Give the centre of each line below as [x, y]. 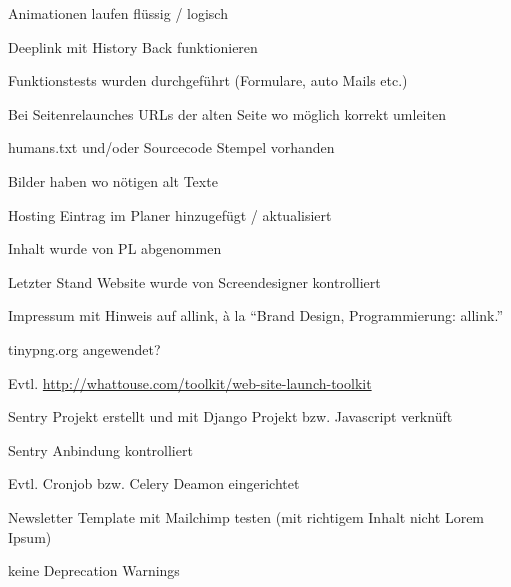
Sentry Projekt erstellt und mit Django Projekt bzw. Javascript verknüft [230, 416]
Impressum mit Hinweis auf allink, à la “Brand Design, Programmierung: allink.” [255, 315]
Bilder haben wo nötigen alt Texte [113, 180]
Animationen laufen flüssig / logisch [118, 13]
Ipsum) [30, 536]
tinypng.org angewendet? [84, 348]
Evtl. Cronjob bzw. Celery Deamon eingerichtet [154, 483]
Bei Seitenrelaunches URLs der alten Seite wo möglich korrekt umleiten [227, 113]
